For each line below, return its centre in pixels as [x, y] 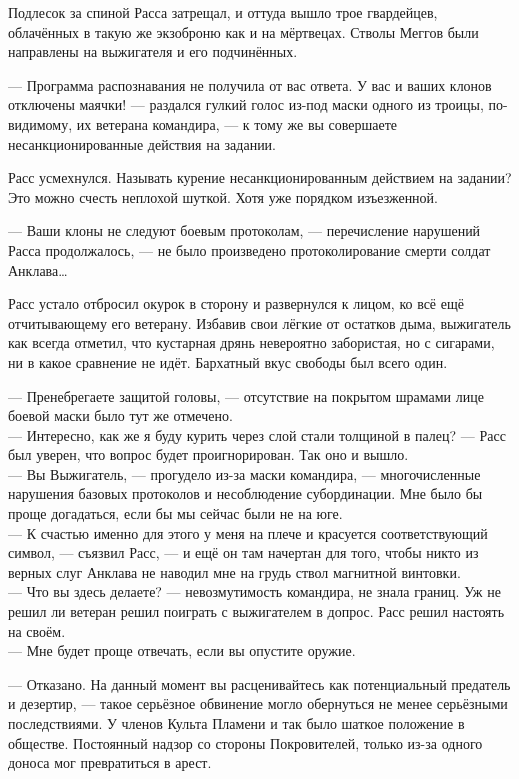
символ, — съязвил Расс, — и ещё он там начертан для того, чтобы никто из [243, 552]
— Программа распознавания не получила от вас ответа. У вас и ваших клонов [250, 84]
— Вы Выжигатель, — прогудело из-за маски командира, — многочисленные [244, 473]
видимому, [40, 123]
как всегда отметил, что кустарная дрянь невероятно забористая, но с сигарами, [251, 342]
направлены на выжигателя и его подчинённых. [153, 51]
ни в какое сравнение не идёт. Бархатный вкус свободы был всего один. [228, 361]
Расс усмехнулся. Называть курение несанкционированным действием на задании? [260, 177]
